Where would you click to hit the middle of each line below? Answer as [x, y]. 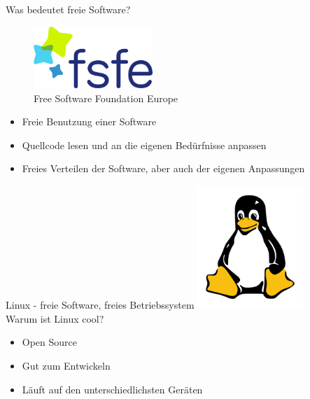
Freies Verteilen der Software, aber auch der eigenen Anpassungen [163, 168]
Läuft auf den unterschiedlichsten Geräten [112, 389]
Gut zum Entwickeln [66, 365]
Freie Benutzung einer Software [89, 121]
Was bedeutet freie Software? [68, 9]
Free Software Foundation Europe [106, 98]
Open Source [50, 342]
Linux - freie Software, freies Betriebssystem [100, 305]
